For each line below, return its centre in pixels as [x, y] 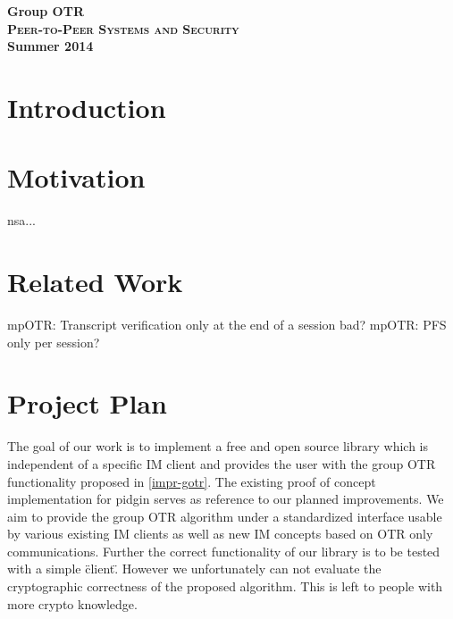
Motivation [76, 177]
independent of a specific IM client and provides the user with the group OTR [222, 463]
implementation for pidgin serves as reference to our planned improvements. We [226, 499]
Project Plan [87, 403]
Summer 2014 [50, 46]
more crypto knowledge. [72, 603]
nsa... [21, 220]
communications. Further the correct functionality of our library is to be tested [224, 551]
